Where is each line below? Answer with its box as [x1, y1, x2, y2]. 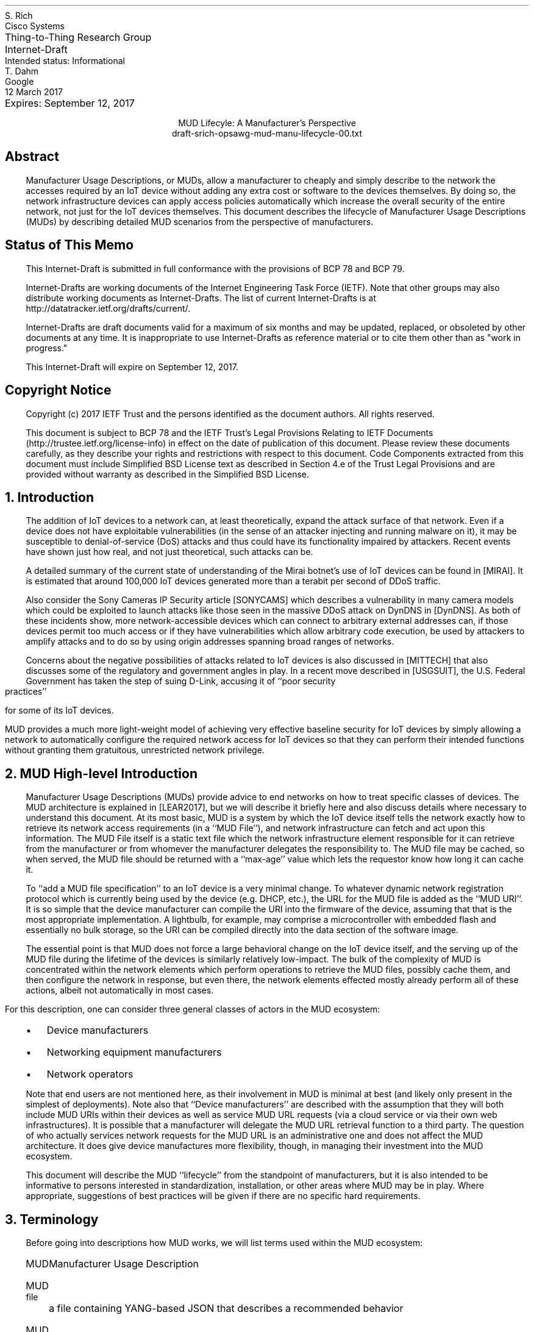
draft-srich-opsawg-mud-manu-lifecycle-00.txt [171, 128, 363, 138]
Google [5, 76, 34, 87]
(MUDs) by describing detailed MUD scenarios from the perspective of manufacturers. [26, 216, 374, 227]
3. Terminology [5, 1211, 99, 1227]
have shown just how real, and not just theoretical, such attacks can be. [26, 546, 313, 557]
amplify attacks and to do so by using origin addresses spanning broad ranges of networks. [26, 636, 394, 647]
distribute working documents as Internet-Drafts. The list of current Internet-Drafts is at [26, 292, 376, 303]
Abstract [5, 149, 59, 165]
